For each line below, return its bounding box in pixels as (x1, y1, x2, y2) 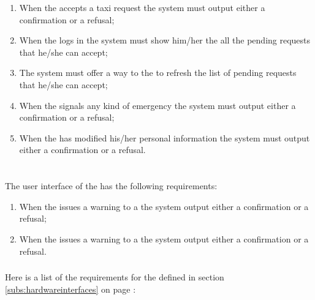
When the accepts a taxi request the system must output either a (19, 1, 265, 13)
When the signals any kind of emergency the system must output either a (19, 99, 296, 111)
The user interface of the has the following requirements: (5, 179, 218, 192)
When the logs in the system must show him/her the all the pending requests (19, 34, 311, 47)
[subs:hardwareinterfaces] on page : (5, 282, 136, 295)
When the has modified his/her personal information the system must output (19, 131, 310, 144)
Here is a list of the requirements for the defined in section (5, 271, 224, 283)
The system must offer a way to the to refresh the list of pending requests (19, 66, 297, 79)
